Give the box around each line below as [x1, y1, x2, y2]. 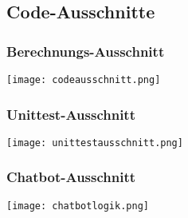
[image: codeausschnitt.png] [6, 74, 161, 85]
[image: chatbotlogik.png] [6, 200, 149, 212]
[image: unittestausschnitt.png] [6, 137, 183, 149]
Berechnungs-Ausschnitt [6, 41, 165, 61]
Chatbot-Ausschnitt [6, 167, 136, 187]
